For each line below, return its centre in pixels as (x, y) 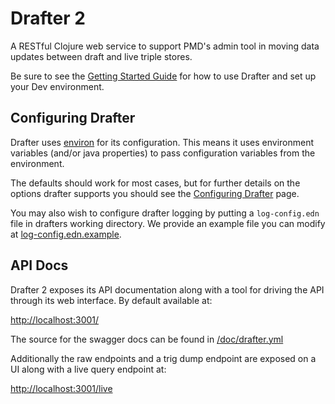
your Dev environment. (57, 86)
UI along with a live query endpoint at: (88, 369)
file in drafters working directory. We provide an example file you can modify (168, 223)
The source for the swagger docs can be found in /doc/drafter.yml (147, 339)
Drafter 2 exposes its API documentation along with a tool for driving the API (167, 289)
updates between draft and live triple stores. (101, 56)
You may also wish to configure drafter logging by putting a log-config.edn (165, 213)
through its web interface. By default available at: (111, 300)
